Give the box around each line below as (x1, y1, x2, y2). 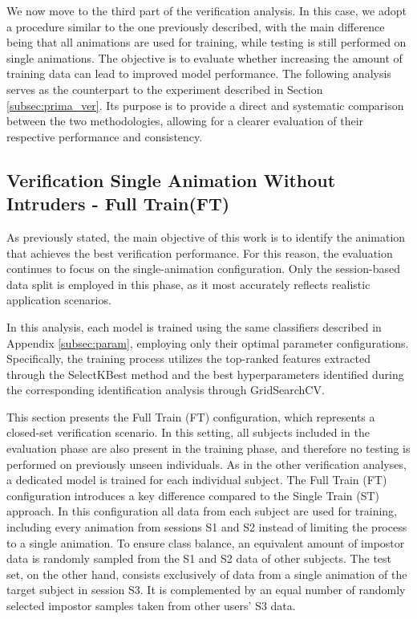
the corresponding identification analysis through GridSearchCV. (6, 381, 325, 398)
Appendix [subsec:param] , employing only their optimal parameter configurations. (6, 334, 409, 351)
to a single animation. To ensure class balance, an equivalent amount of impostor (6, 534, 405, 551)
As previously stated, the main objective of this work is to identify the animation (6, 228, 406, 245)
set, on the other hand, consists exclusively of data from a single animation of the (6, 565, 407, 582)
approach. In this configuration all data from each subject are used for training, (6, 503, 398, 519)
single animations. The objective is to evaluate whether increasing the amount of (6, 49, 403, 66)
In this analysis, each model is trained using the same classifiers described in (6, 318, 382, 335)
